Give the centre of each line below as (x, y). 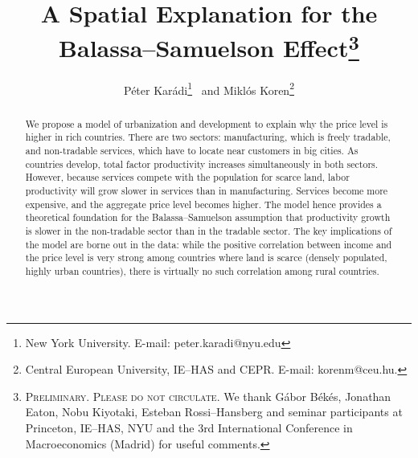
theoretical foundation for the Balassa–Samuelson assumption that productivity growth (208, 217)
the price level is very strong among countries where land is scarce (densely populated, (206, 258)
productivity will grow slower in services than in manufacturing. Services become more (207, 190)
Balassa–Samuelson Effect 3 (209, 46)
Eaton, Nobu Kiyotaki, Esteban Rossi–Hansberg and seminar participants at (214, 412)
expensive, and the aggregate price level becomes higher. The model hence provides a (203, 204)
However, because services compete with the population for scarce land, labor (187, 177)
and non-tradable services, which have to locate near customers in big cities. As (192, 150)
